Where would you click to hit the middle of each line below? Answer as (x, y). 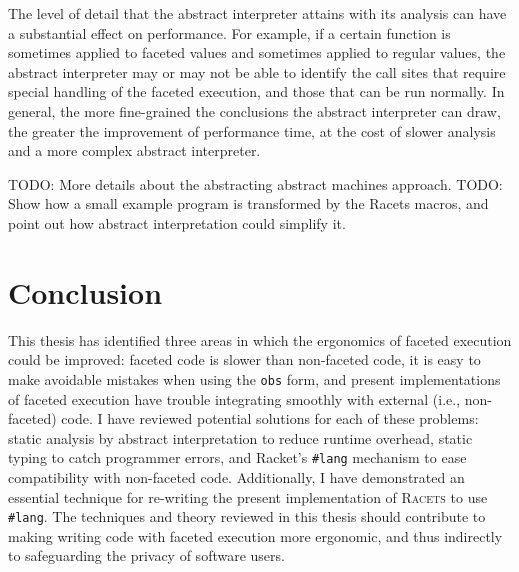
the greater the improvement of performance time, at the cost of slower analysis (252, 130)
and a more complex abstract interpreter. (134, 150)
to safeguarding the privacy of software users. (146, 555)
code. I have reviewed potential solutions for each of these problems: (270, 418)
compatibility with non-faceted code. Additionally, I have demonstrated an (236, 476)
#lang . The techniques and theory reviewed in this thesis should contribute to (247, 516)
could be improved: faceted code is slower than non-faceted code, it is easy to (244, 359)
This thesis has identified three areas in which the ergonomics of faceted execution (260, 339)
